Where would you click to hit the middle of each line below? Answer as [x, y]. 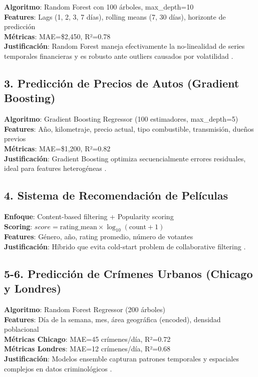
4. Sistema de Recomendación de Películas [116, 195]
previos [15, 138]
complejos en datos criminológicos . [58, 368]
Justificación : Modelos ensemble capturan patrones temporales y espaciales [121, 359]
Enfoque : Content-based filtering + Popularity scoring [89, 216]
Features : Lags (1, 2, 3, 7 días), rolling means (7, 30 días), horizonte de [115, 16]
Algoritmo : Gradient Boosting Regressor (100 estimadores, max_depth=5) [121, 119]
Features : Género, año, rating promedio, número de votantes [99, 237]
